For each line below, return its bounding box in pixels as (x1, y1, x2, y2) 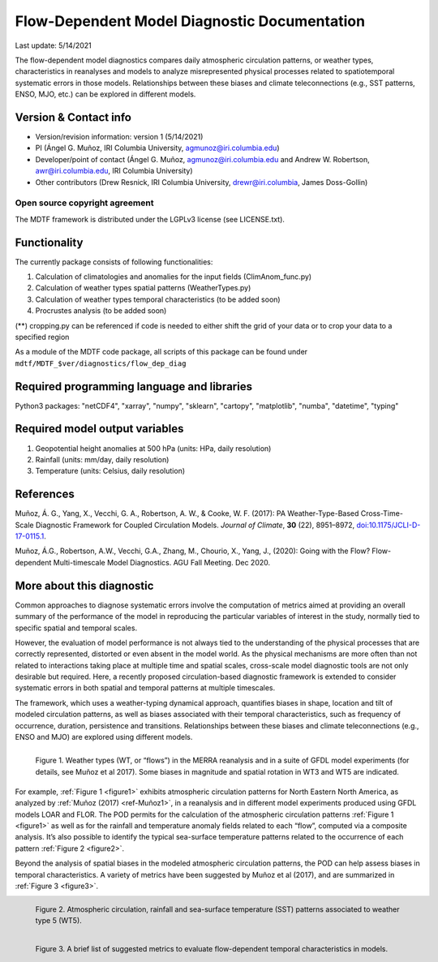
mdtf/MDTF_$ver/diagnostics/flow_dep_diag (15, 359, 187, 368)
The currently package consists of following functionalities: (15, 256, 213, 267)
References (15, 487, 75, 501)
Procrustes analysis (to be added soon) (35, 306, 167, 316)
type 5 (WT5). (35, 916, 83, 925)
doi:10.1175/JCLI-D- (356, 520, 421, 530)
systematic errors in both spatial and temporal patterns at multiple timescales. (15, 683, 276, 693)
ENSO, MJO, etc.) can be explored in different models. (15, 89, 196, 99)
